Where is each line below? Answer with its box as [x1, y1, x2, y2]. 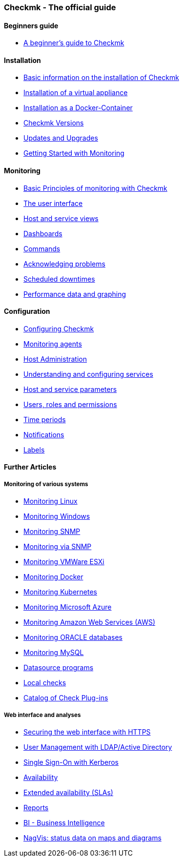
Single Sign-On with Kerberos [23, 758, 119, 767]
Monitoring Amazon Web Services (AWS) [23, 618, 156, 627]
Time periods [23, 415, 66, 424]
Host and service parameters [23, 385, 117, 393]
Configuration [4, 307, 50, 316]
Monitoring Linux [23, 497, 78, 506]
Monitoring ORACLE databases [23, 633, 122, 642]
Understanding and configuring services [23, 369, 153, 378]
